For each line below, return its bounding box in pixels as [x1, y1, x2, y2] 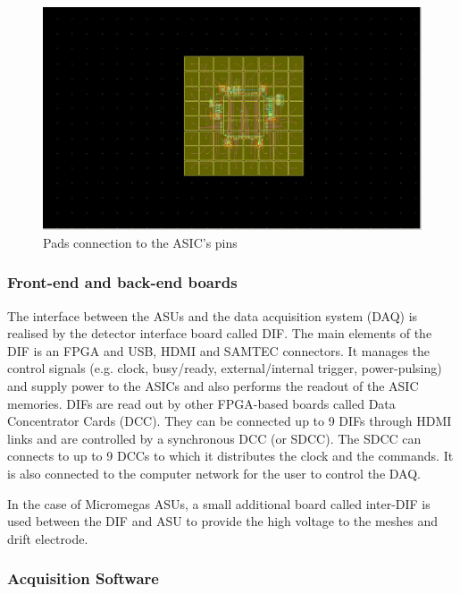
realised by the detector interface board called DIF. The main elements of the [7, 324, 432, 343]
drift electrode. [7, 529, 88, 547]
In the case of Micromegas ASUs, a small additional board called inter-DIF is [7, 494, 431, 513]
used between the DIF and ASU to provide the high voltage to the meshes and [7, 512, 439, 530]
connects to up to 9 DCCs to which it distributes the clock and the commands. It [7, 446, 454, 465]
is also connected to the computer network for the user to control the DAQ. [7, 464, 421, 483]
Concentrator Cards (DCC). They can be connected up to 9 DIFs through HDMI [7, 412, 452, 430]
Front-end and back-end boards [7, 271, 238, 293]
